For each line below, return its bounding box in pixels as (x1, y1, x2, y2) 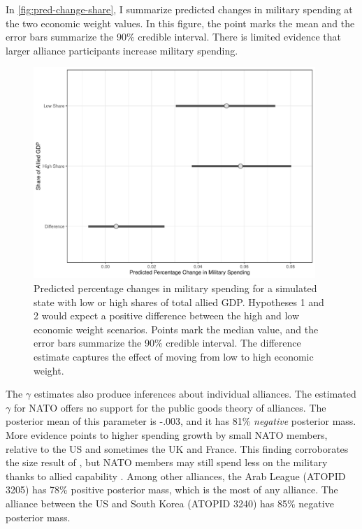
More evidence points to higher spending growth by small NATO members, (6, 428, 328, 442)
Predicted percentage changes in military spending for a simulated (34, 281, 317, 296)
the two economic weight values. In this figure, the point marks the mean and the (6, 15, 355, 30)
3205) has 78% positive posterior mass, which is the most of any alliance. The (6, 482, 338, 497)
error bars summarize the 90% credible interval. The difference (34, 335, 301, 350)
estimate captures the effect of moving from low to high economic (34, 349, 314, 364)
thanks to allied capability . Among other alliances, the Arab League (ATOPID (6, 468, 346, 483)
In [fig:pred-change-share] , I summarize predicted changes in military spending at (6, 2, 353, 16)
